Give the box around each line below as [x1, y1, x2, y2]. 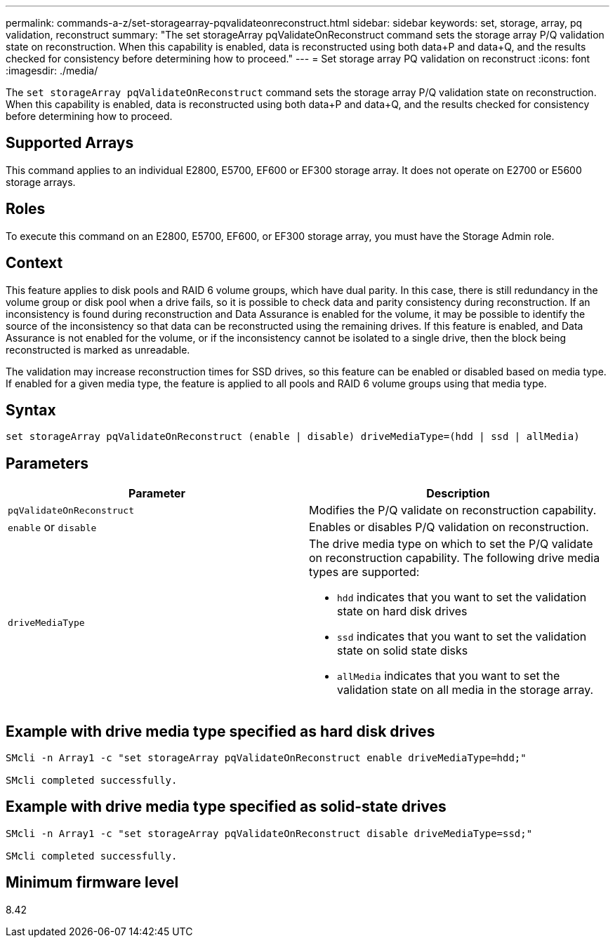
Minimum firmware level [6, 874, 179, 892]
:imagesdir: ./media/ [6, 65, 98, 76]
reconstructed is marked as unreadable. [6, 343, 190, 356]
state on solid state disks [337, 643, 468, 658]
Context [6, 254, 63, 272]
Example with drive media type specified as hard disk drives [6, 722, 435, 740]
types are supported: [309, 565, 420, 580]
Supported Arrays [6, 134, 134, 152]
